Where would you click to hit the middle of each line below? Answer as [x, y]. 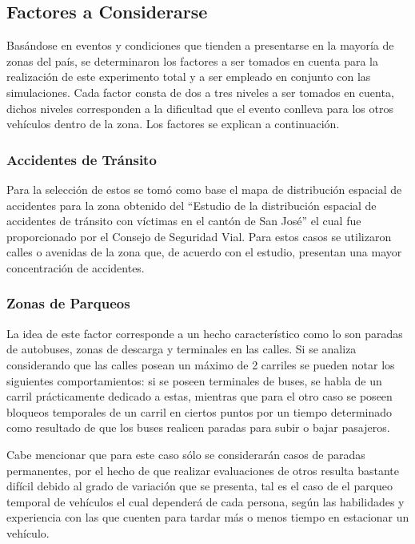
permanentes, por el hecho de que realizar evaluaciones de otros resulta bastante [203, 470]
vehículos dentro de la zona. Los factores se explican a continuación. [173, 124]
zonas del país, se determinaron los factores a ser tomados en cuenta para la [193, 60]
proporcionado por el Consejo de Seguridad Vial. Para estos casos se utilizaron [199, 236]
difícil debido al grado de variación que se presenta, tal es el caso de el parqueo [200, 486]
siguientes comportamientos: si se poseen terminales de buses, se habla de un [194, 380]
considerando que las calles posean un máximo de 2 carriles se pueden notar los [201, 364]
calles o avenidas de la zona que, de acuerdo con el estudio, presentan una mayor [204, 252]
